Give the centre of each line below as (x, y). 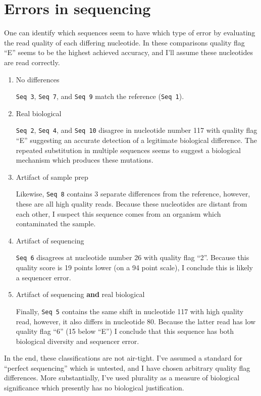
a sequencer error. (43, 277)
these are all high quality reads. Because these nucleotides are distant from (132, 204)
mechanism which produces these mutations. (85, 160)
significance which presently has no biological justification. (94, 388)
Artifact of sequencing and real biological (80, 294)
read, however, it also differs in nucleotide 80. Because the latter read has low (136, 321)
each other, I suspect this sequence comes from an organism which (118, 213)
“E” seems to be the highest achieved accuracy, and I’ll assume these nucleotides (129, 52)
